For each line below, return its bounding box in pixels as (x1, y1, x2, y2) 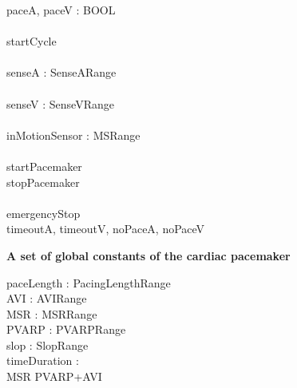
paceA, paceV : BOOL (6, 2, 116, 18)
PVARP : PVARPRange (6, 321, 126, 338)
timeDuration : (6, 352, 79, 369)
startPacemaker (6, 157, 82, 174)
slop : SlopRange (6, 336, 89, 353)
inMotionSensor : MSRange (6, 126, 141, 143)
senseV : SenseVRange (6, 95, 114, 112)
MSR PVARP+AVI (6, 368, 102, 385)
